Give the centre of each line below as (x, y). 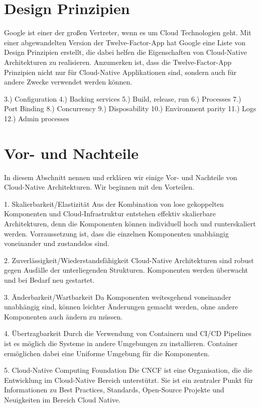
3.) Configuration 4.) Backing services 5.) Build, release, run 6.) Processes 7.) (123, 98)
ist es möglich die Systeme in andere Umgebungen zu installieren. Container (121, 343)
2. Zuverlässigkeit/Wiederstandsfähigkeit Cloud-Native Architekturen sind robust (129, 260)
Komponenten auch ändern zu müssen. (63, 316)
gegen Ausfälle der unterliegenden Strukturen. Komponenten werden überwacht (126, 270)
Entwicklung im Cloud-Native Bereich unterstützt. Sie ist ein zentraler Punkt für (129, 380)
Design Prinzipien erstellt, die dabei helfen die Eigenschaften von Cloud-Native (125, 52)
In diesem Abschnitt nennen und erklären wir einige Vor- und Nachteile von (121, 177)
